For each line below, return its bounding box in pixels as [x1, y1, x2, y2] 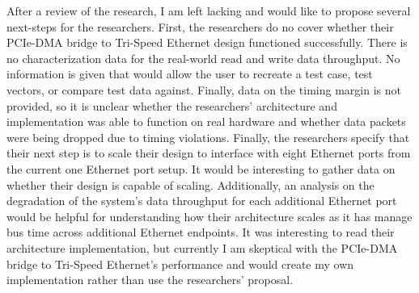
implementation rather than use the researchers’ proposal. [6, 271, 294, 288]
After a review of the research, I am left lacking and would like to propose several [6, 2, 411, 19]
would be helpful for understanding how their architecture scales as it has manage [6, 207, 413, 224]
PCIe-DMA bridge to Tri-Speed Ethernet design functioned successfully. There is [6, 34, 408, 51]
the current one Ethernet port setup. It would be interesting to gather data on [6, 160, 396, 177]
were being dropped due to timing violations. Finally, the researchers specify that [6, 128, 410, 145]
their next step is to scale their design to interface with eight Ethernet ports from [6, 144, 411, 161]
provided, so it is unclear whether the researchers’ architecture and [6, 97, 337, 114]
